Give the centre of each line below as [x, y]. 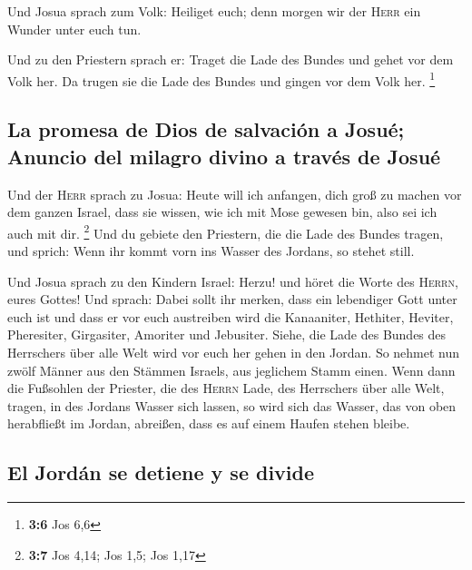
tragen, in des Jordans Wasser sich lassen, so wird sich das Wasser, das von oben [232, 405]
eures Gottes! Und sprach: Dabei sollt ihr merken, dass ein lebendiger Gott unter [232, 299]
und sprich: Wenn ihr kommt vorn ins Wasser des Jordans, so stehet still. [211, 251]
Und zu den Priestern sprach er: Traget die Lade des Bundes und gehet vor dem [231, 59]
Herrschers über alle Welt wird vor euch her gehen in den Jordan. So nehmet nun [234, 353]
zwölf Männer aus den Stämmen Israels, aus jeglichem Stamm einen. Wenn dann [231, 370]
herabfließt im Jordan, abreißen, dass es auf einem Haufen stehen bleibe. [209, 423]
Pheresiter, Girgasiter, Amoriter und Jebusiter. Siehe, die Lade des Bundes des [227, 334]
